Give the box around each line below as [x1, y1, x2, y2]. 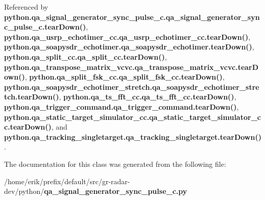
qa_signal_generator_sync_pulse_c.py [44, 186, 187, 196]
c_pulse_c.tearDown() [4, 21, 86, 32]
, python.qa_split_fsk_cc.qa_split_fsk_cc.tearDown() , [25, 71, 225, 82]
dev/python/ [4, 186, 44, 196]
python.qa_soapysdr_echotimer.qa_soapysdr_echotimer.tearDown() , [4, 41, 254, 52]
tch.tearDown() [4, 91, 59, 102]
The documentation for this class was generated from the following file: [4, 158, 226, 169]
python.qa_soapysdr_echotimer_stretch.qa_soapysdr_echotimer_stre [4, 81, 259, 92]
